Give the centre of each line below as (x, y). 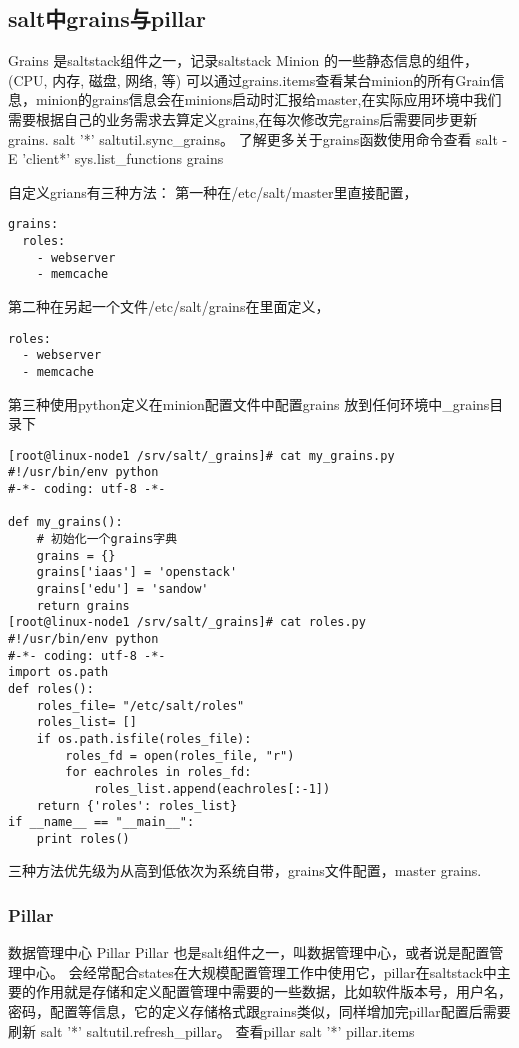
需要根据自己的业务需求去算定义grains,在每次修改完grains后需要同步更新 (243, 118)
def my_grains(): (65, 522)
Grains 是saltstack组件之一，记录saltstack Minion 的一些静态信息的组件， (243, 60)
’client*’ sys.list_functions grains (123, 158)
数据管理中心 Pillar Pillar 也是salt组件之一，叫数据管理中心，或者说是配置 (249, 952)
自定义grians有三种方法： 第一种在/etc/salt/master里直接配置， (213, 191)
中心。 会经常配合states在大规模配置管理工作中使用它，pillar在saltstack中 (259, 971)
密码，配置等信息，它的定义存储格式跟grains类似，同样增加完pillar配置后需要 (259, 1011)
